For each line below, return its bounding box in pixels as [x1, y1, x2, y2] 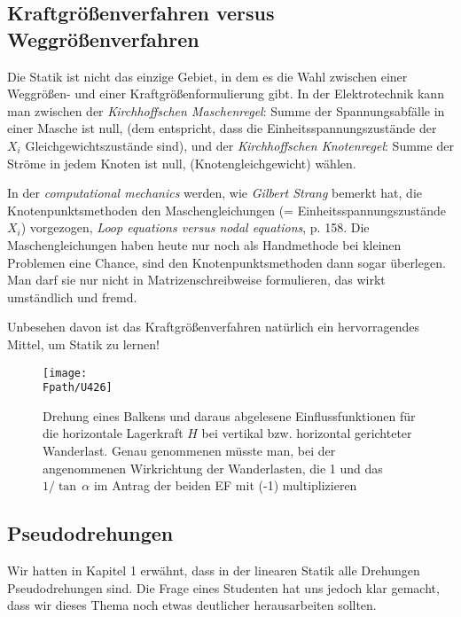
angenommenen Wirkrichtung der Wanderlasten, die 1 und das [43, 458, 383, 477]
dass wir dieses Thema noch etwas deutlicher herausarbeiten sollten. [7, 596, 377, 614]
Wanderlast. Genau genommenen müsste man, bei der [43, 441, 336, 459]
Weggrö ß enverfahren [7, 25, 199, 52]
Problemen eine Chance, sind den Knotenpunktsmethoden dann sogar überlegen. [7, 253, 446, 271]
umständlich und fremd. [7, 287, 137, 306]
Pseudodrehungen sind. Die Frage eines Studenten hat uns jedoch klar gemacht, [7, 578, 440, 597]
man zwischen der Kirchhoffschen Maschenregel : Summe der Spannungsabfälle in [7, 101, 445, 120]
